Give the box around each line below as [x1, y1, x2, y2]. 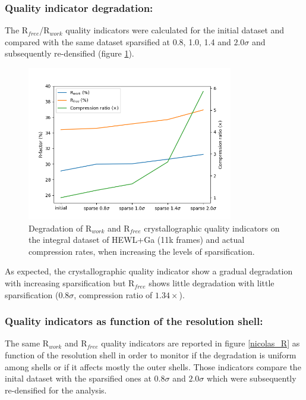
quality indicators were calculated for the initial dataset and [65, 24, 285, 36]
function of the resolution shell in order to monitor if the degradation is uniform [5, 349, 296, 361]
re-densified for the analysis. [5, 383, 107, 396]
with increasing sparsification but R [5, 277, 135, 289]
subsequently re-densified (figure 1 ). [5, 47, 134, 60]
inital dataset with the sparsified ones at [5, 372, 152, 385]
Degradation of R [29, 221, 92, 234]
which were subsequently [206, 372, 296, 385]
